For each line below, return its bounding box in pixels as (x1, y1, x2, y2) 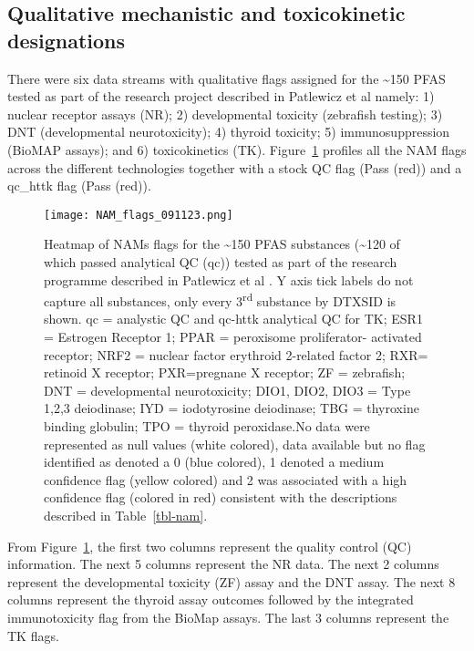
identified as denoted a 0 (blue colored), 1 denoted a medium (44, 452, 385, 471)
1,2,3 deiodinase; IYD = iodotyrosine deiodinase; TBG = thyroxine (44, 398, 419, 418)
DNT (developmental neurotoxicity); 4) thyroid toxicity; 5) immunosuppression (7, 122, 450, 141)
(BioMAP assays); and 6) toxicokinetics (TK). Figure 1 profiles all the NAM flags (7, 139, 467, 159)
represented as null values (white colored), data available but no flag (44, 434, 426, 453)
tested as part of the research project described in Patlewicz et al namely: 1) (7, 87, 435, 106)
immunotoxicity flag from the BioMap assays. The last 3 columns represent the (7, 607, 449, 626)
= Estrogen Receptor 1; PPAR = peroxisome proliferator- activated (44, 327, 422, 346)
